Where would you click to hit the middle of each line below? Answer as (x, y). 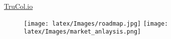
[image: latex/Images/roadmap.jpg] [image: (96, 23)
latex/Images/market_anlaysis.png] (83, 32)
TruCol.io (19, 6)
